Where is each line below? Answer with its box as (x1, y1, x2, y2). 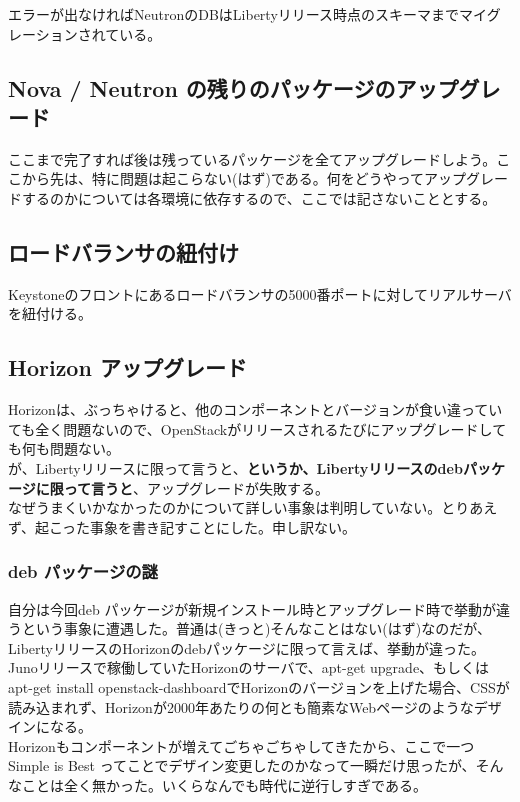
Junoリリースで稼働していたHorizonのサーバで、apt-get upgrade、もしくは (8, 657, 490, 678)
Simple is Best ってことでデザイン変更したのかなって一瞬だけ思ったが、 (8, 755, 476, 776)
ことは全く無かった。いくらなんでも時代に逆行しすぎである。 (21, 774, 427, 795)
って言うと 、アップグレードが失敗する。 (63, 477, 330, 498)
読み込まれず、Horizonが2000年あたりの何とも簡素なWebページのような (8, 696, 474, 717)
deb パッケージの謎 (8, 559, 158, 584)
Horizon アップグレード (8, 352, 247, 383)
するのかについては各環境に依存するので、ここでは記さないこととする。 (21, 187, 497, 208)
